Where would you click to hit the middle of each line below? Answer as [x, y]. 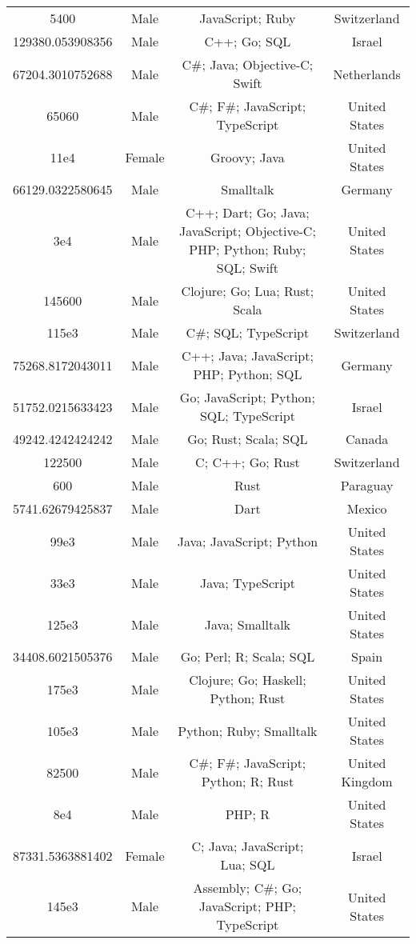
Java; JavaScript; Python [248, 541]
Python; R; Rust [248, 781]
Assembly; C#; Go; [248, 888]
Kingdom [367, 781]
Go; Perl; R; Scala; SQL [248, 656]
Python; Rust [248, 698]
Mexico [367, 508]
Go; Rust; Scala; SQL [248, 439]
